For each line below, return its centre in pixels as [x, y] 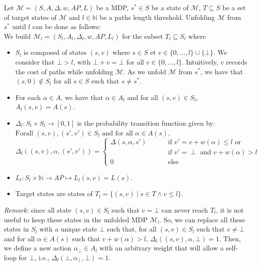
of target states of [30, 17]
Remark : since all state [38, 209]
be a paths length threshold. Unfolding [157, 17]
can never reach [185, 209]
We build [17, 36]
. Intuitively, [200, 61]
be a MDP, [112, 7]
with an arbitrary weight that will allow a [162, 248]
